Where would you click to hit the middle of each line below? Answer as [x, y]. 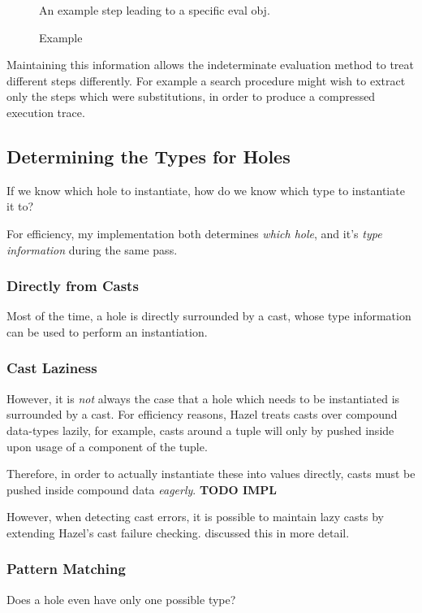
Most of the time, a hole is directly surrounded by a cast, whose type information [209, 316]
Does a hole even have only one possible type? [121, 599]
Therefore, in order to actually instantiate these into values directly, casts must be [211, 474]
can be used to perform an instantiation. [107, 331]
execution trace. [46, 112]
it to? [20, 206]
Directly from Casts [73, 286]
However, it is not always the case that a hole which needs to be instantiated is [203, 398]
